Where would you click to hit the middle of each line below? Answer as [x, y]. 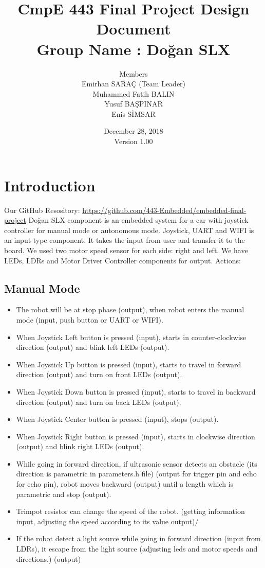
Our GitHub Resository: [42, 210]
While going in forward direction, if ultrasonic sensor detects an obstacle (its [137, 463]
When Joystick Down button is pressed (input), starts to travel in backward [136, 391]
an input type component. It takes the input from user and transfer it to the [125, 240]
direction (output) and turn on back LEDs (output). [99, 402]
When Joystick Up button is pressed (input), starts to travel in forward [129, 364]
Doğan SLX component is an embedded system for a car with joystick [138, 220]
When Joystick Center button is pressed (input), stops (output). [117, 419]
